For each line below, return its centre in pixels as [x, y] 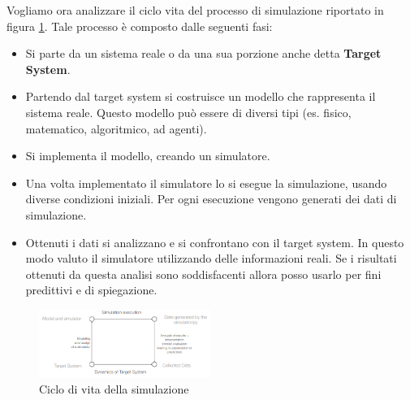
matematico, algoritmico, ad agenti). [116, 128]
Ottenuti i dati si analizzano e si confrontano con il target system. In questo [215, 242]
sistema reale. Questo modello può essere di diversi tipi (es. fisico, [188, 112]
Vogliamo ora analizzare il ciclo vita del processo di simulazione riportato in [195, 10]
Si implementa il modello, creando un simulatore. [148, 156]
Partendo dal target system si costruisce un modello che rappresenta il [201, 96]
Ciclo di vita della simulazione [114, 388]
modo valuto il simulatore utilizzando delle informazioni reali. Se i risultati [211, 258]
